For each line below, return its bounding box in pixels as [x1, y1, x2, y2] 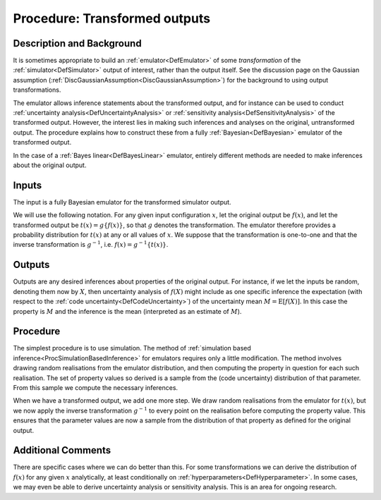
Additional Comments [13, 444, 111, 456]
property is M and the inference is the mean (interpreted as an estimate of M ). [13, 307, 242, 315]
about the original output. [13, 161, 87, 169]
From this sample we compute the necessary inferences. [13, 383, 179, 391]
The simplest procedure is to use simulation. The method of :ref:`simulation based [13, 344, 252, 353]
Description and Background [13, 37, 142, 49]
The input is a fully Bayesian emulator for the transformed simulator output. [13, 197, 232, 206]
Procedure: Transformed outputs [13, 11, 211, 26]
